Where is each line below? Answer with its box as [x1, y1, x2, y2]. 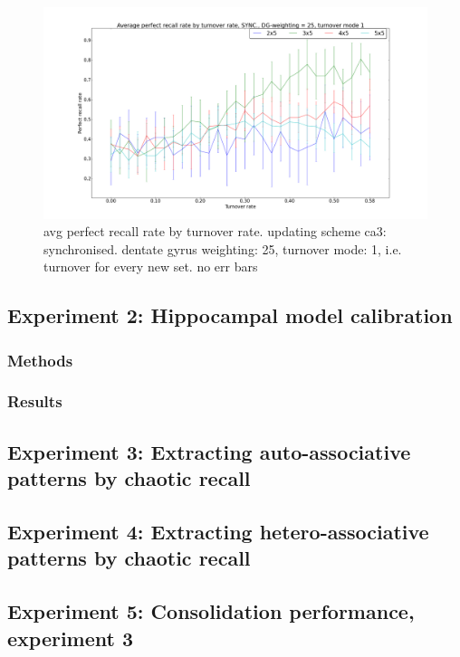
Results [7, 390, 62, 413]
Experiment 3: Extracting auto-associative [7, 437, 411, 465]
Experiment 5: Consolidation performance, [7, 597, 415, 625]
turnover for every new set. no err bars [43, 257, 258, 276]
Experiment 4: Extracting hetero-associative [7, 517, 429, 545]
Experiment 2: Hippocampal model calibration [7, 301, 453, 329]
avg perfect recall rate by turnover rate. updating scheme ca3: [43, 222, 387, 241]
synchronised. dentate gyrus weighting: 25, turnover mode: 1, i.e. [43, 239, 402, 258]
